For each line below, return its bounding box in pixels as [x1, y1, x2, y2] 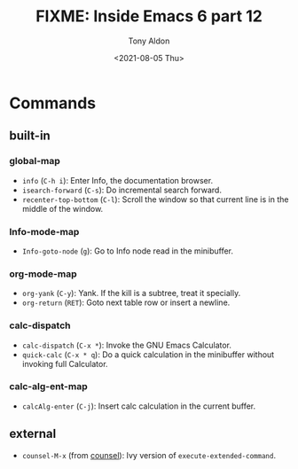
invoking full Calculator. [21, 358, 108, 369]
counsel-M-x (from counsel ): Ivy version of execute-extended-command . [21, 449, 277, 460]
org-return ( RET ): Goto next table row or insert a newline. [21, 297, 231, 308]
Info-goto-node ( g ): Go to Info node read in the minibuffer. [21, 246, 233, 256]
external [9, 426, 57, 442]
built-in [9, 129, 51, 144]
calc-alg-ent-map [9, 380, 88, 393]
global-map [9, 155, 60, 168]
